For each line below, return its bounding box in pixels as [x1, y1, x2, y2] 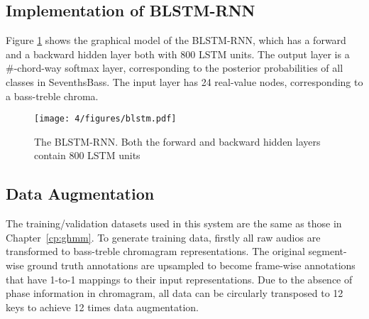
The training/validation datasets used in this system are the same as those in [6, 216, 342, 231]
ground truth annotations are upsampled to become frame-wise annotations [27, 258, 356, 272]
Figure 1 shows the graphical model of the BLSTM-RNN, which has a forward [6, 33, 346, 48]
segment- [308, 244, 347, 259]
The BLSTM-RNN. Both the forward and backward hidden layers [34, 134, 321, 148]
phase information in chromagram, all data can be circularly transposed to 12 [6, 286, 343, 301]
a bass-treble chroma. [6, 88, 99, 103]
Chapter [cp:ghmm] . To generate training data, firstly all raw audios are [6, 229, 321, 244]
